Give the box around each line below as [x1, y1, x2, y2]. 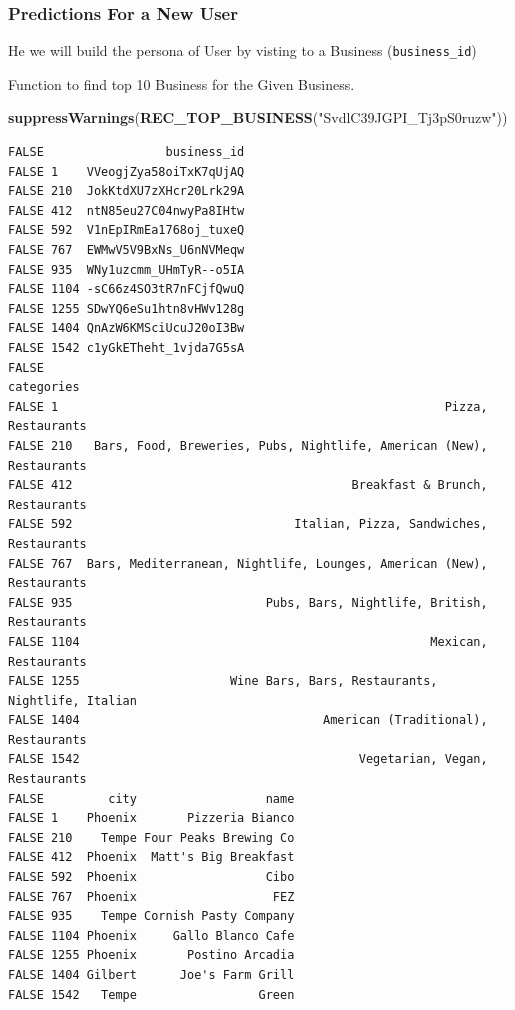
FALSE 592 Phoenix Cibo [8, 870, 295, 885]
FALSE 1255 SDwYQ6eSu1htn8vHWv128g [8, 301, 245, 316]
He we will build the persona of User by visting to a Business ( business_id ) [8, 40, 477, 61]
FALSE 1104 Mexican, [8, 634, 488, 649]
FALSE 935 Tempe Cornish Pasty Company [8, 909, 295, 924]
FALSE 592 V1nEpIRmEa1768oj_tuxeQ [8, 223, 245, 238]
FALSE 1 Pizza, [8, 399, 488, 414]
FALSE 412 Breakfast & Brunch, [8, 478, 488, 493]
